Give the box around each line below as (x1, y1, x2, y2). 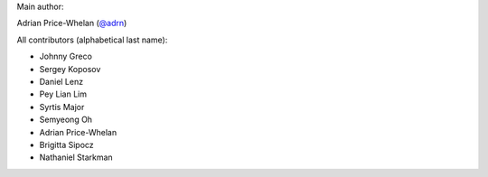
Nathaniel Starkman (39, 152, 113, 163)
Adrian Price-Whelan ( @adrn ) (16, 18, 127, 29)
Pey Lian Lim (39, 88, 88, 99)
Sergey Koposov (39, 63, 101, 74)
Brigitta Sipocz (39, 139, 94, 150)
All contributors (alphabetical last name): (16, 34, 168, 45)
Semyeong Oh (39, 114, 93, 126)
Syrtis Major (39, 101, 85, 112)
